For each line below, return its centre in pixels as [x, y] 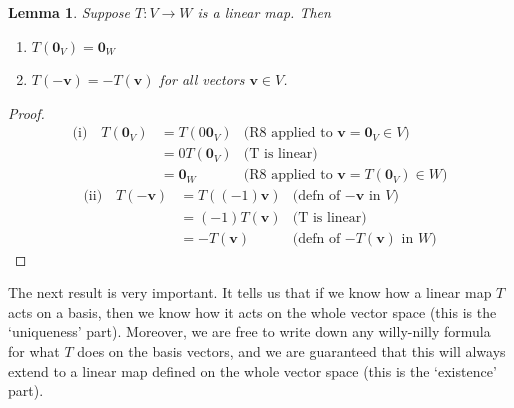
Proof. [26, 112]
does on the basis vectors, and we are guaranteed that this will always [291, 350]
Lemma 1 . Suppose [69, 12]
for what [34, 350]
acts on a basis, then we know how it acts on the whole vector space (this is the [252, 311]
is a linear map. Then [264, 12]
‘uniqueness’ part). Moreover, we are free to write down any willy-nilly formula [249, 331]
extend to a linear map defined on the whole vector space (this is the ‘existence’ [252, 370]
